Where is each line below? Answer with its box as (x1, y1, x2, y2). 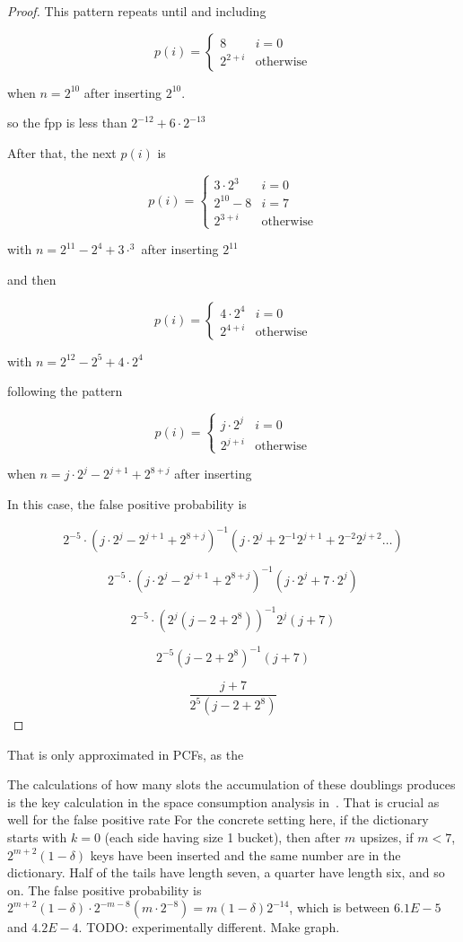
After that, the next (7, 143, 117, 162)
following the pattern (7, 382, 123, 401)
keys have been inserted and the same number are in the (90, 845, 401, 864)
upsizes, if (359, 827, 414, 846)
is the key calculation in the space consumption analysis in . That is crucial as (7, 792, 440, 811)
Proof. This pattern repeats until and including (7, 2, 266, 20)
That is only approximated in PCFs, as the (7, 744, 244, 763)
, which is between (289, 898, 390, 917)
